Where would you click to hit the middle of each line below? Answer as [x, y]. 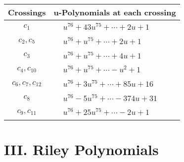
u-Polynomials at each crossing [115, 12]
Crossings [27, 12]
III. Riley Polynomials [81, 149]
